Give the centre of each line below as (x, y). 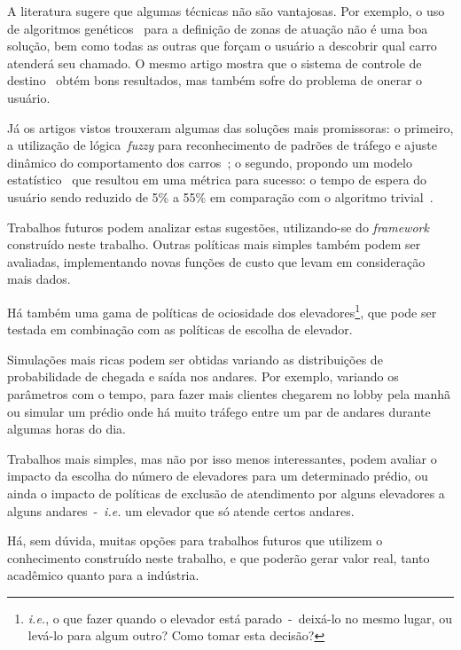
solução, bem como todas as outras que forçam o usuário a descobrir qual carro (222, 46)
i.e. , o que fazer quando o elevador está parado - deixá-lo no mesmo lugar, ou (240, 618)
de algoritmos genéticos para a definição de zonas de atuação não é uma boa (218, 28)
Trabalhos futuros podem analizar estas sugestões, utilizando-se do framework (218, 227)
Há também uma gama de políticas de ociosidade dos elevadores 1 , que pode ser (222, 310)
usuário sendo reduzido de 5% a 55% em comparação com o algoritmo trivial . (220, 196)
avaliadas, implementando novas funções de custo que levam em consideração (216, 261)
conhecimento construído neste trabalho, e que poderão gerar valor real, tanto (219, 557)
